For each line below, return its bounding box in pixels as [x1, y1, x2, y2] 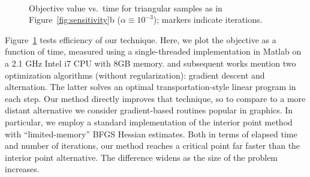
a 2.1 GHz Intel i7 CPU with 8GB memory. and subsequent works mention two [5, 56, 296, 69]
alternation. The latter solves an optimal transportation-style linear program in [5, 80, 296, 93]
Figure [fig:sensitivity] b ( [29, 13, 121, 26]
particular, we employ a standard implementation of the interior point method [5, 115, 293, 128]
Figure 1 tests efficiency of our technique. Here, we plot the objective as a [5, 33, 276, 46]
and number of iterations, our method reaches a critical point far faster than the [5, 139, 300, 152]
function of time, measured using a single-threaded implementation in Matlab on [5, 45, 302, 58]
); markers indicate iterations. [153, 13, 263, 26]
